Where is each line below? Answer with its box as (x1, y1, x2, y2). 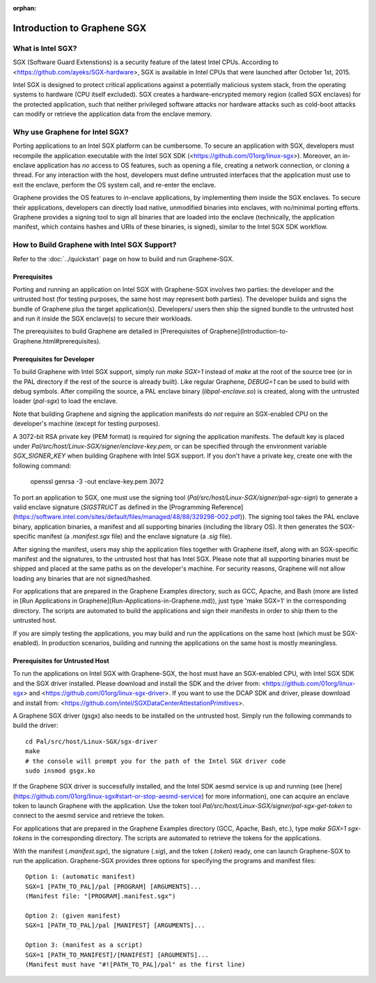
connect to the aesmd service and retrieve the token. (13, 812, 165, 820)
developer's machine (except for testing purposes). (13, 419, 160, 428)
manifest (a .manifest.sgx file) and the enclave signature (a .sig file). (37, 532, 233, 541)
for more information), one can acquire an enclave (205, 791, 350, 800)
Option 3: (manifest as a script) (25, 941, 143, 949)
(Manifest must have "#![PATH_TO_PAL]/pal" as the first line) (25, 960, 246, 968)
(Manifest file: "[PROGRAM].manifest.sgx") (25, 892, 176, 900)
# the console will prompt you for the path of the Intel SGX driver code (25, 757, 286, 765)
